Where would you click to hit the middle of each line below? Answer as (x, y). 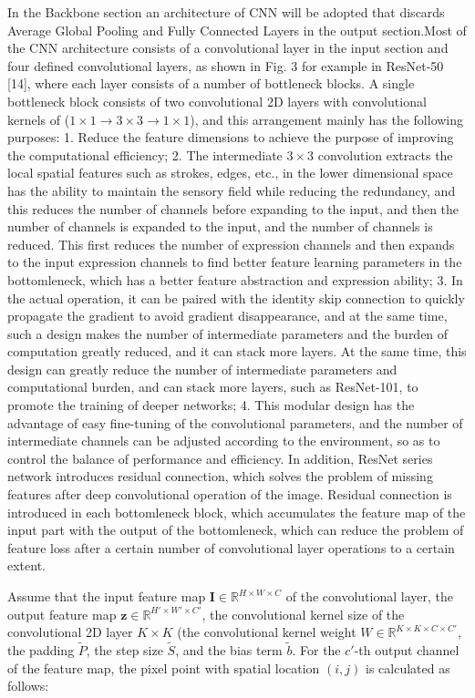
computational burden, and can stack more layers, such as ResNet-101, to (213, 387)
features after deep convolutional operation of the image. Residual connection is (230, 494)
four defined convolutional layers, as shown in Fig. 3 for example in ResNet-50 (226, 65)
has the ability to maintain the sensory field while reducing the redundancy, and (232, 190)
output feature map (62, 614)
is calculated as (408, 667)
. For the (316, 650)
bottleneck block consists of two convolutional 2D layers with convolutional (217, 101)
